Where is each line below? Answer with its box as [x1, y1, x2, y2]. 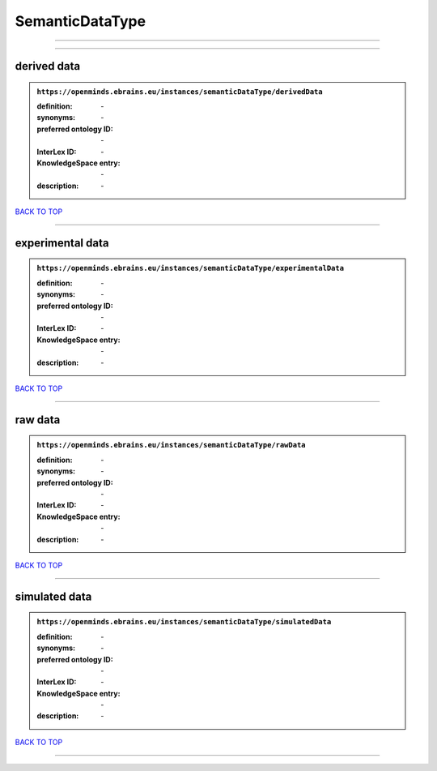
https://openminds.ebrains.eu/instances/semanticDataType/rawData [36, 440, 307, 450]
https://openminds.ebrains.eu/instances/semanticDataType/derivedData [36, 87, 323, 96]
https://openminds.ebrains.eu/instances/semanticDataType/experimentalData [36, 263, 344, 273]
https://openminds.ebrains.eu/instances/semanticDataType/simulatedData [36, 617, 332, 627]
